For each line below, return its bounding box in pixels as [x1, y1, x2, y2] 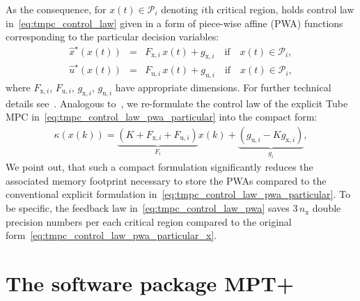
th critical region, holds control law [204, 2, 354, 16]
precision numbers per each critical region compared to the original [6, 214, 292, 229]
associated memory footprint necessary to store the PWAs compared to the [6, 173, 327, 187]
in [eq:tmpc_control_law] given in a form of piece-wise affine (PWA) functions [6, 15, 343, 30]
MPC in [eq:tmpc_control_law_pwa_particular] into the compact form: [6, 109, 318, 124]
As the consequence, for [6, 2, 107, 16]
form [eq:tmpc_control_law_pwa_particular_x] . [6, 228, 217, 242]
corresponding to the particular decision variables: [6, 29, 219, 44]
